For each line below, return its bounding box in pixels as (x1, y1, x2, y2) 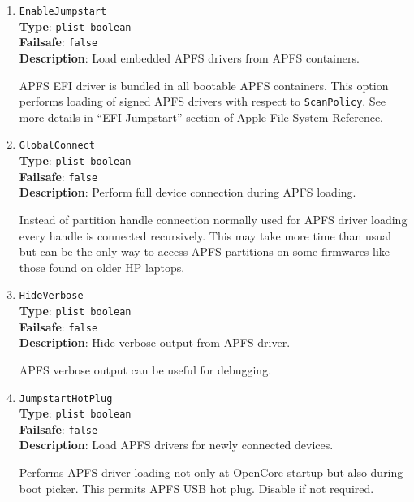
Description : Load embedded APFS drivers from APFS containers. (19, 49, 360, 66)
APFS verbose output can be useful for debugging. (19, 361, 272, 378)
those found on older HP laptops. (19, 258, 185, 275)
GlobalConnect (19, 140, 95, 152)
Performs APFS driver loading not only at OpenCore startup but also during (19, 464, 403, 481)
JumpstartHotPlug (19, 392, 113, 405)
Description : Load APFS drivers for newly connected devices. (19, 436, 334, 453)
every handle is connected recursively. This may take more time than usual (19, 227, 391, 244)
